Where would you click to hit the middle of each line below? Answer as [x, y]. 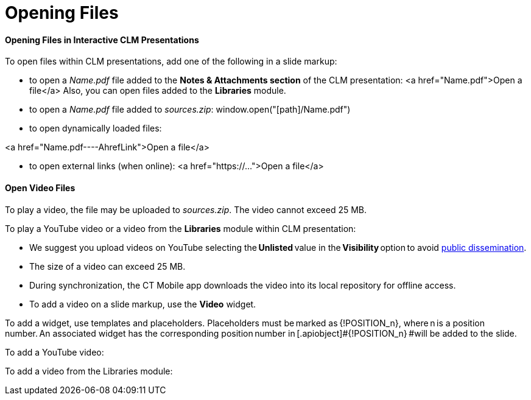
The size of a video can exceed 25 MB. [107, 266]
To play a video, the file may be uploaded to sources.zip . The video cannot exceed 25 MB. [186, 209]
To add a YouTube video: [55, 352]
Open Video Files [40, 188]
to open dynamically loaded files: [96, 128]
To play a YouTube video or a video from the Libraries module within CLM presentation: [181, 228]
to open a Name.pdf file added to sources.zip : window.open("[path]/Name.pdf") [190, 110]
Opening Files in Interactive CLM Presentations [102, 40]
